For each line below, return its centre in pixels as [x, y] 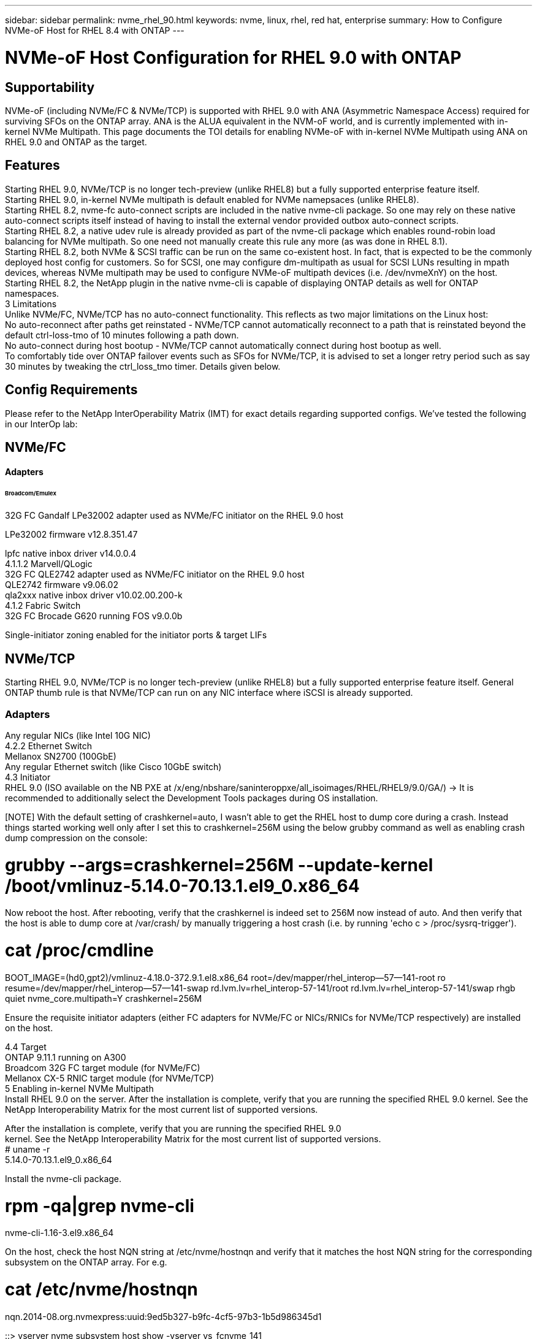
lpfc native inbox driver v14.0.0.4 [71, 554]
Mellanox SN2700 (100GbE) [61, 756]
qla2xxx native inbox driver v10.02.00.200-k [94, 595]
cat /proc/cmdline [79, 951]
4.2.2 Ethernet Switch [49, 746]
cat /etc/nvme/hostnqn [101, 1290]
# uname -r [28, 1149]
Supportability [50, 87]
